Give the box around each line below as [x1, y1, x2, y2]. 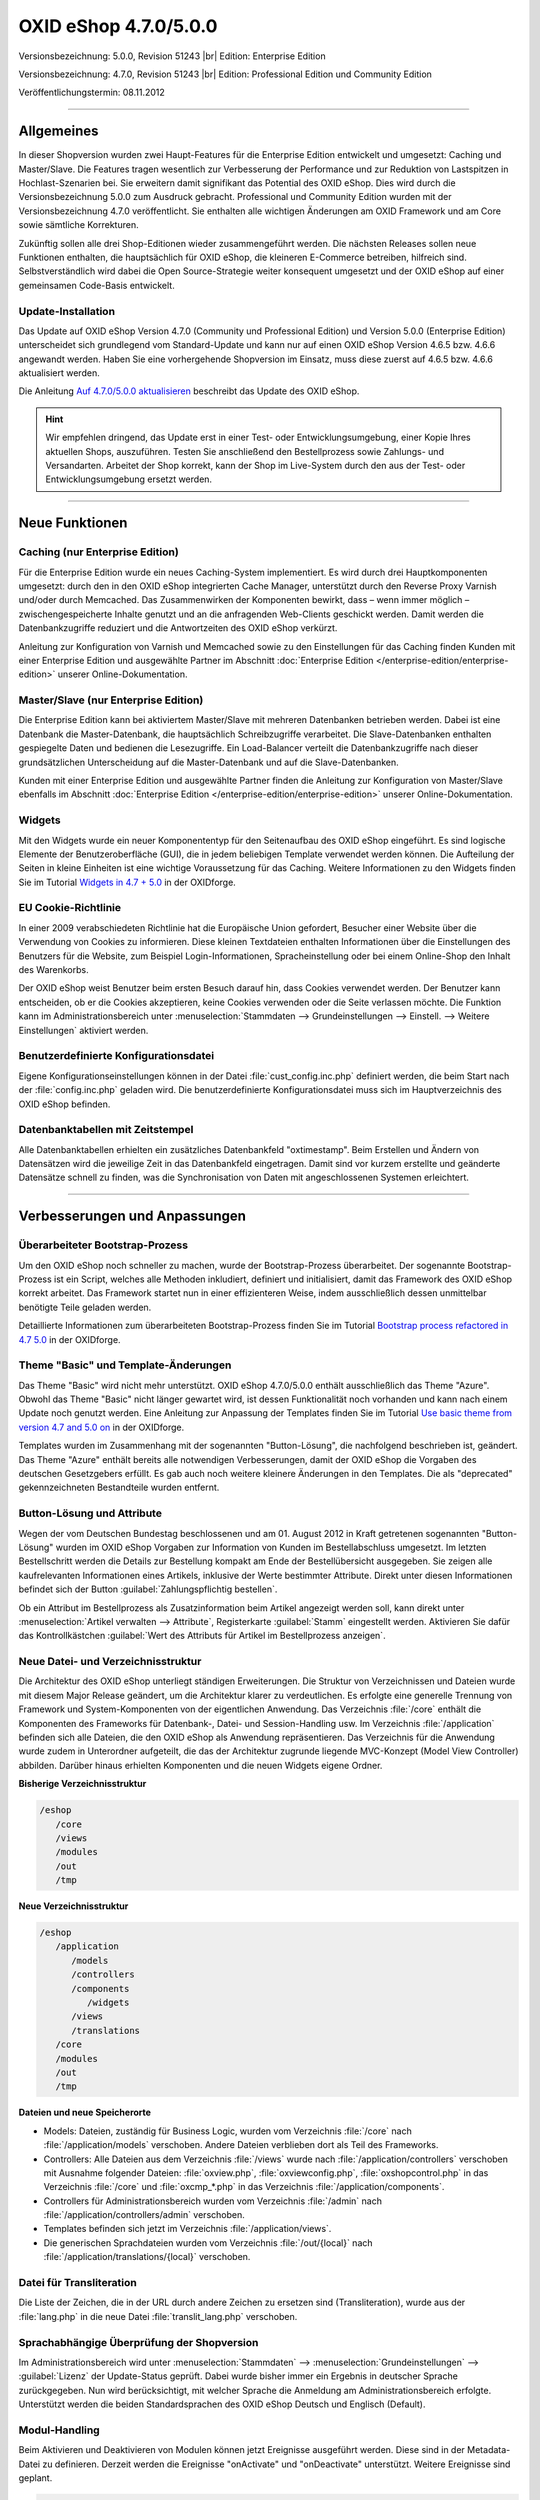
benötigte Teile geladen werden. [18, 1301, 152, 1313]
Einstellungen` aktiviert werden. [18, 1024, 149, 1036]
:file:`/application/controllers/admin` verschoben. [43, 2209, 245, 2221]
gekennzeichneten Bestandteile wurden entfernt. [18, 1481, 220, 1494]
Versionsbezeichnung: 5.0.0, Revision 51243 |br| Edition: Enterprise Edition [18, 50, 326, 62]
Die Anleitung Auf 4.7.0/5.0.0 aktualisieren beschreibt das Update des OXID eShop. [18, 385, 360, 397]
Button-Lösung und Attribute [18, 1506, 162, 1520]
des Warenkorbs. [18, 964, 89, 976]
